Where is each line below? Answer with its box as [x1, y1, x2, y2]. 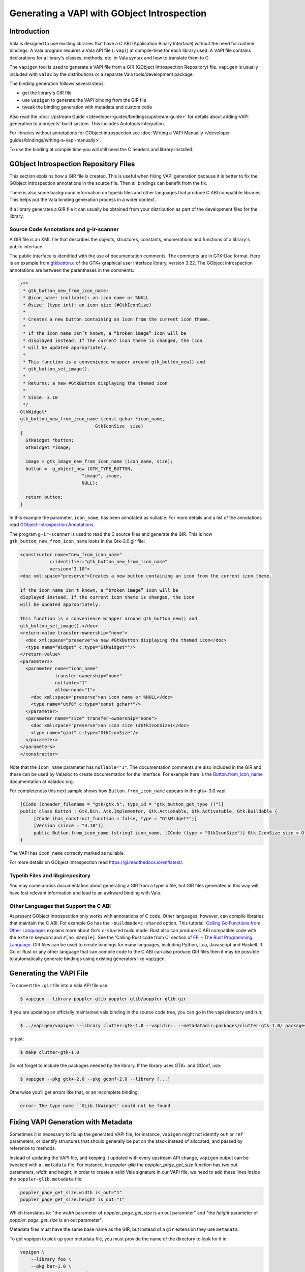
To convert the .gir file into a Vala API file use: [9, 982, 109, 989]
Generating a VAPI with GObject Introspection [9, 8, 207, 19]
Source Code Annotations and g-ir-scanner [9, 225, 119, 233]
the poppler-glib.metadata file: [9, 1176, 83, 1182]
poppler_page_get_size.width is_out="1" [20, 1190, 122, 1195]
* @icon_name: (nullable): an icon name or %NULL [23, 295, 149, 301]
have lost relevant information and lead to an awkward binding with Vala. [9, 889, 162, 895]
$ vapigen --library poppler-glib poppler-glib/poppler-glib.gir [20, 996, 187, 1002]
